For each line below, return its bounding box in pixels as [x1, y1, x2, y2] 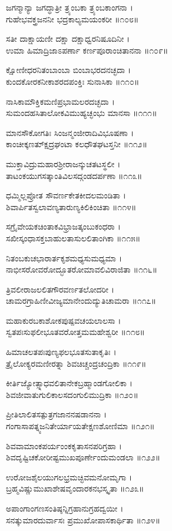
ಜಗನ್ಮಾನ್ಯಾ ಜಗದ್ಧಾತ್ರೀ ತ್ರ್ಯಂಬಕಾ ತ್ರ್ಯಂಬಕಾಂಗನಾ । [6, 1, 133, 13]
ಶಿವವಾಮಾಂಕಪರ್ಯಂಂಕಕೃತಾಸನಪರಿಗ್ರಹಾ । [6, 439, 122, 452]
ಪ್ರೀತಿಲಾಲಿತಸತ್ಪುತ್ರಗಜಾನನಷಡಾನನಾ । [6, 408, 107, 420]
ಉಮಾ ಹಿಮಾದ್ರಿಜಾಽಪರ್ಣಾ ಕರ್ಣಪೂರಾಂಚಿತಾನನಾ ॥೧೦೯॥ [6, 44, 168, 56]
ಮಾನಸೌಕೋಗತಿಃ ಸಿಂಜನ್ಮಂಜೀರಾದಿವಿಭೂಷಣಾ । [6, 126, 134, 138]
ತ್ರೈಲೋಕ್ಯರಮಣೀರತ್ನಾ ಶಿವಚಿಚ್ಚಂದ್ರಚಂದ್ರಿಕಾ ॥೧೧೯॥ [6, 357, 147, 369]
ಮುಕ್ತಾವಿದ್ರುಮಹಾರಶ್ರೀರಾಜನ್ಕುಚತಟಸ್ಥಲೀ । [6, 157, 121, 170]
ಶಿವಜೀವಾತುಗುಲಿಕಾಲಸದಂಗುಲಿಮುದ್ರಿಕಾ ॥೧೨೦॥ [6, 388, 138, 400]
